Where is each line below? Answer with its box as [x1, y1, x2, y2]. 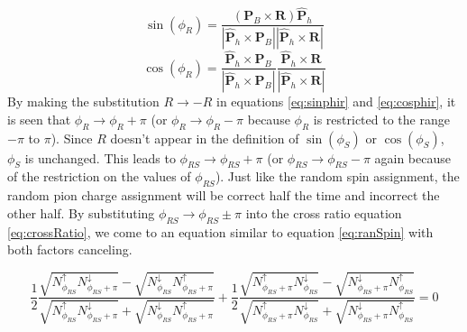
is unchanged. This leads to [24, 148, 176, 167]
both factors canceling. [7, 240, 133, 259]
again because [374, 148, 451, 167]
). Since [50, 128, 93, 147]
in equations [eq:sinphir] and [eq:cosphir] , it [216, 92, 456, 111]
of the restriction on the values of [7, 167, 191, 186]
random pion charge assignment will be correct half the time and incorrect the [7, 186, 440, 205]
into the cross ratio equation [245, 203, 402, 222]
